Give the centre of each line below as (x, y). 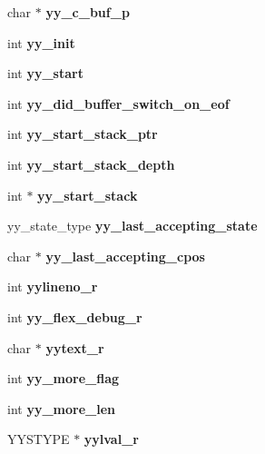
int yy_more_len (61, 408)
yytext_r (75, 347)
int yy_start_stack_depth (91, 164)
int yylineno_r (53, 286)
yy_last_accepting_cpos (125, 256)
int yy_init (41, 42)
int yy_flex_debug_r (75, 316)
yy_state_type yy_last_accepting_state (132, 226)
